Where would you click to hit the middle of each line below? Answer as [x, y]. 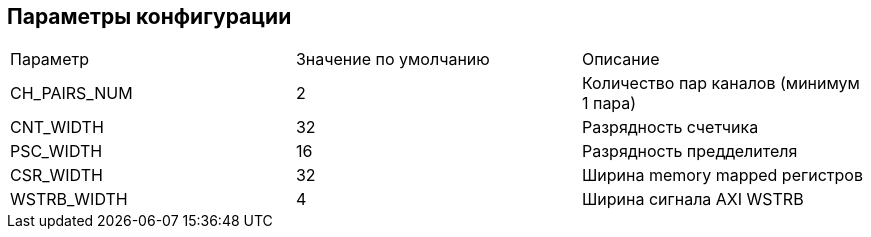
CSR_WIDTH [56, 175]
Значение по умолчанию [392, 59]
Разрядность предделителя [689, 151]
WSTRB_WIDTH [69, 199]
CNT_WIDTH [57, 127]
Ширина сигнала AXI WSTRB [692, 199]
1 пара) [609, 103]
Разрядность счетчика [670, 127]
